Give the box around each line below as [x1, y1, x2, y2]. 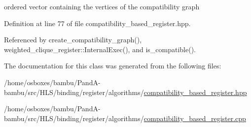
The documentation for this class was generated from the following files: [4, 61, 221, 71]
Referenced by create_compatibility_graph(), [4, 34, 142, 45]
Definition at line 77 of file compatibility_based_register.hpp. [4, 18, 191, 28]
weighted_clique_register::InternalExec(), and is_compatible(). [4, 44, 196, 54]
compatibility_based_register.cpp [143, 113, 246, 123]
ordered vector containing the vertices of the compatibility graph [4, 1, 200, 11]
